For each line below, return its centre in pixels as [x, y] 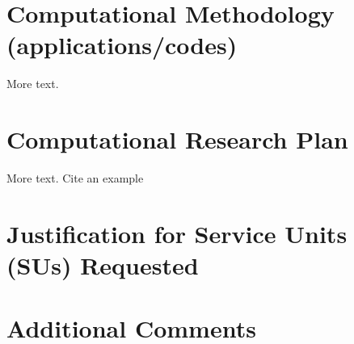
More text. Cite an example [75, 178]
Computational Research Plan [177, 139]
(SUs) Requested [103, 265]
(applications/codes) [122, 45]
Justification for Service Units [177, 233]
